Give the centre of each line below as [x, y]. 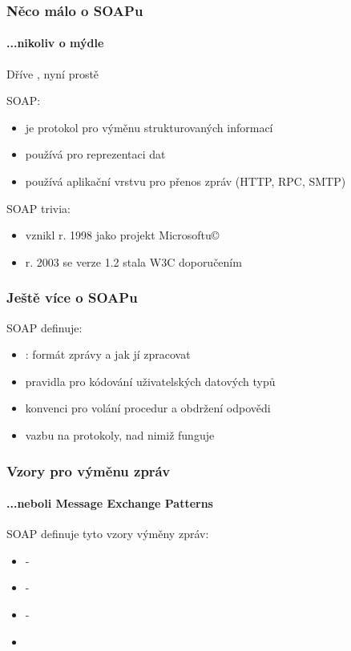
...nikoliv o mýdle [55, 43]
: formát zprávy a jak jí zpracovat [108, 354]
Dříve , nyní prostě [53, 73]
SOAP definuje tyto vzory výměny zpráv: [108, 534]
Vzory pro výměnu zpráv [89, 470]
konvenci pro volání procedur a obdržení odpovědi [148, 408]
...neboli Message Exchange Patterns [110, 503]
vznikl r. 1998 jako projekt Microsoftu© [122, 235]
